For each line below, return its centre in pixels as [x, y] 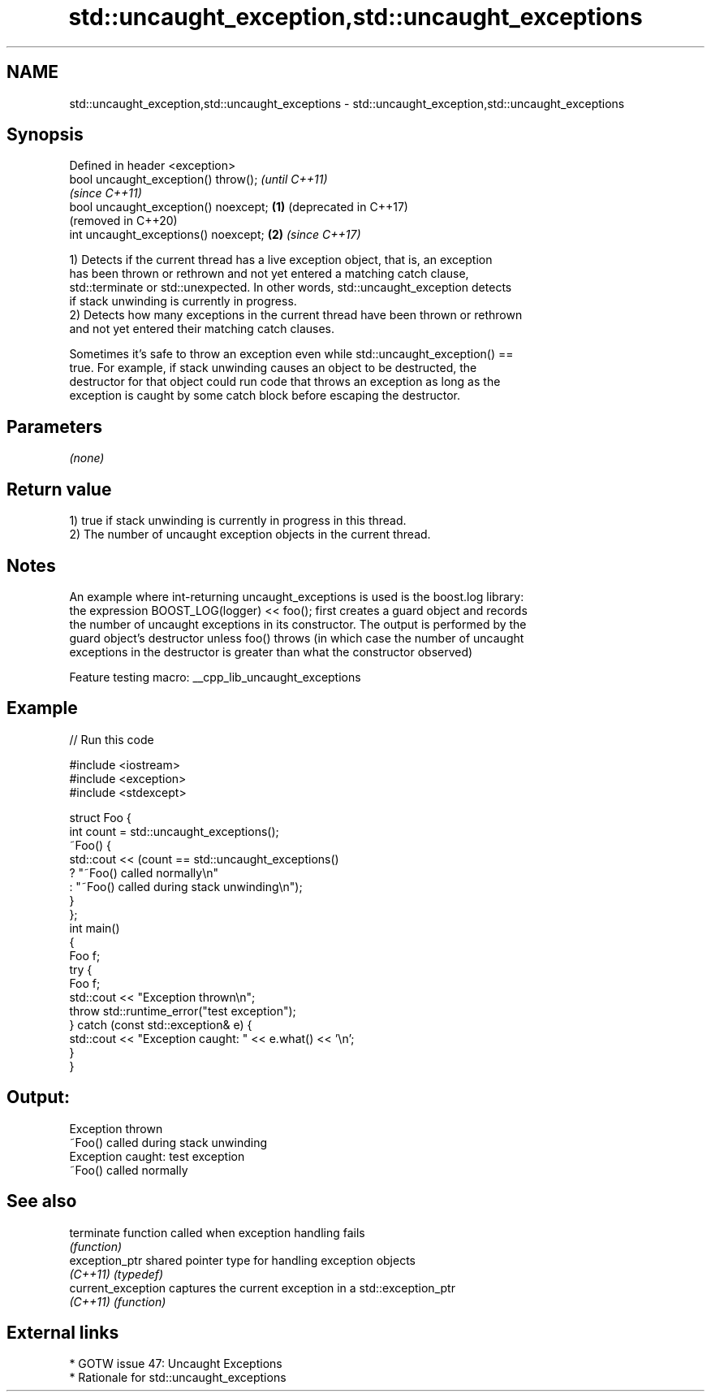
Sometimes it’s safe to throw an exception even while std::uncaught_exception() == [291, 354]
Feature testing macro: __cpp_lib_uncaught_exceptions [215, 677]
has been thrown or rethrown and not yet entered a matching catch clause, [269, 274]
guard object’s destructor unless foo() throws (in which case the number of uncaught [297, 638]
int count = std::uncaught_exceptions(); [174, 831]
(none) [87, 458]
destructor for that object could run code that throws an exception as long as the [285, 382]
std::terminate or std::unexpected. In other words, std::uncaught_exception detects [291, 288]
